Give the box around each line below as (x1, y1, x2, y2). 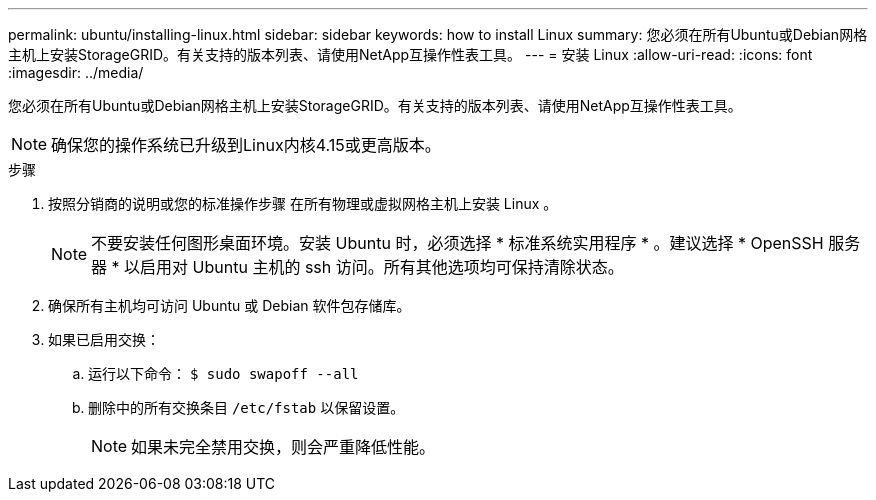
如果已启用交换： (48, 331, 160, 348)
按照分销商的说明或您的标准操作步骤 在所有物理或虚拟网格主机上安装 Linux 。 (48, 195, 558, 212)
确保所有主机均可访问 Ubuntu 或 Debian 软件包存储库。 (48, 297, 411, 314)
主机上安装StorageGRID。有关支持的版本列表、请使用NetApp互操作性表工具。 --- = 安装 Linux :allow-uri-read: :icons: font (8, 46, 813, 63)
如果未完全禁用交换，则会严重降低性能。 (131, 437, 436, 457)
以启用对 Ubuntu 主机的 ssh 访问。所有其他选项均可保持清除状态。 (124, 257, 624, 277)
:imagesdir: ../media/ (8, 64, 144, 81)
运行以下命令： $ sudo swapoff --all (88, 365, 359, 382)
